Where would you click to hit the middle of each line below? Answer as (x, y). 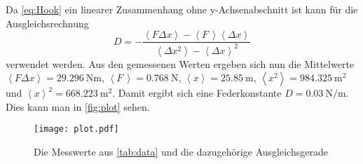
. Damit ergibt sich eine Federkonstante (197, 93)
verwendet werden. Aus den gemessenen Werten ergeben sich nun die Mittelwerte (180, 63)
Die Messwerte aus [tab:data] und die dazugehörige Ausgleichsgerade (181, 152)
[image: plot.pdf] (76, 129)
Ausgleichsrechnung (47, 23)
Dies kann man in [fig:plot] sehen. (78, 106)
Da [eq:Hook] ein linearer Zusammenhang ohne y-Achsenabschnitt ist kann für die (182, 9)
